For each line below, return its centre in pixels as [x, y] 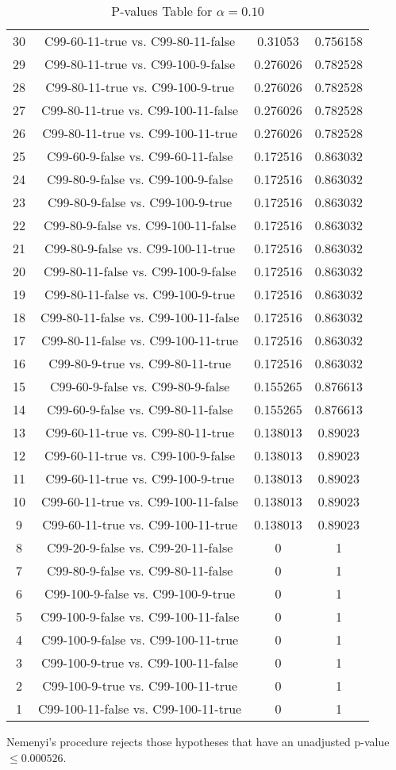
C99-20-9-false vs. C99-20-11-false [140, 547]
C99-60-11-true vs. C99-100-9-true [140, 478]
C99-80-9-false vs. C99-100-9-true [140, 202]
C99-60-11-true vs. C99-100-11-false [140, 501]
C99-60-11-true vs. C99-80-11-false [140, 41]
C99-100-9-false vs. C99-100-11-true [140, 639]
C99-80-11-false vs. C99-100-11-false [140, 317]
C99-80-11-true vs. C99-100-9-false [140, 64]
